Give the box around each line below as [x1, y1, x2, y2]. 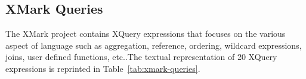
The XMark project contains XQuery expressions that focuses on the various [5, 27, 286, 40]
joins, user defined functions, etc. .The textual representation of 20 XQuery [5, 50, 277, 63]
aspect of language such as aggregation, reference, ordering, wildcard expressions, [5, 39, 302, 51]
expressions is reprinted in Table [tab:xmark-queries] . [5, 62, 200, 74]
